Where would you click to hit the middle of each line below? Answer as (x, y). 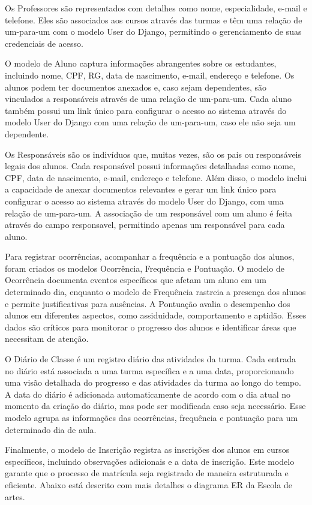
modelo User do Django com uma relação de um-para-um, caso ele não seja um (150, 122)
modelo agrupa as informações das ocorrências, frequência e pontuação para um (151, 417)
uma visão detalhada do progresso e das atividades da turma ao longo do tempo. (153, 382)
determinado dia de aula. (51, 429)
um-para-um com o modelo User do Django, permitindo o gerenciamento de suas (153, 31)
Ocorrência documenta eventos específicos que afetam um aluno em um (136, 280)
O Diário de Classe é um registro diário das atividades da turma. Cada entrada (150, 359)
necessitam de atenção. (47, 339)
